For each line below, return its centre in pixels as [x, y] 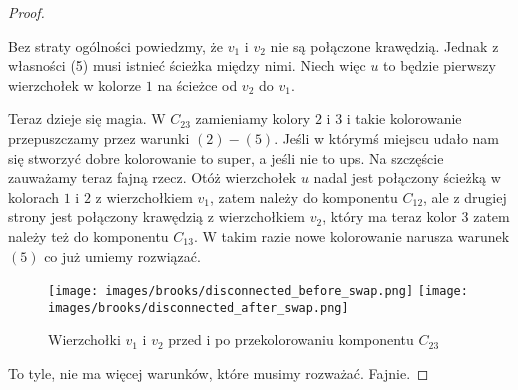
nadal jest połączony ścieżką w [407, 177]
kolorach [33, 196]
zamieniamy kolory [253, 118]
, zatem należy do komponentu [303, 196]
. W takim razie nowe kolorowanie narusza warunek [351, 235]
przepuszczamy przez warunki [99, 137]
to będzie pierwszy [439, 65]
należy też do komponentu [88, 235]
